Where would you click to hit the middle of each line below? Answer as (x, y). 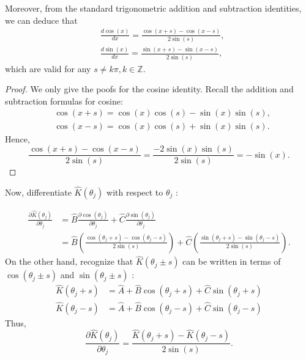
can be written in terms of (232, 261)
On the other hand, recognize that (69, 261)
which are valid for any (48, 68)
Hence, (17, 138)
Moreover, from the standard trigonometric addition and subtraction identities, (153, 8)
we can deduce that (41, 20)
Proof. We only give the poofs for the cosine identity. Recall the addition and (149, 89)
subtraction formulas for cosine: (64, 101)
